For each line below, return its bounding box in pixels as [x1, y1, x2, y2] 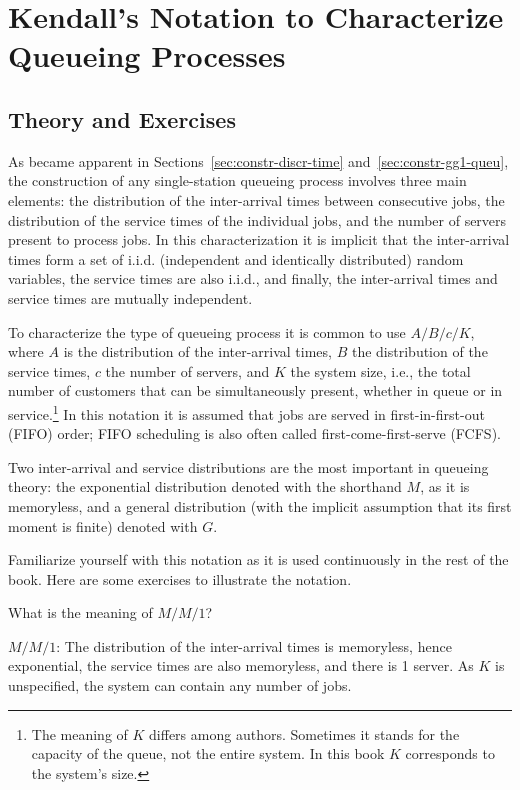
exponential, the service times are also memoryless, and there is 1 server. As [8, 655, 474, 676]
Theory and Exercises [8, 103, 236, 134]
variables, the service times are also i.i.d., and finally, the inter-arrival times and [8, 268, 498, 289]
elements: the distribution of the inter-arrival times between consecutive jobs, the [8, 189, 505, 210]
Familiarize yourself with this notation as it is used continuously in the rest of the [8, 549, 509, 570]
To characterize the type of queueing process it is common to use [8, 321, 406, 342]
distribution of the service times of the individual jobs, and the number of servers [8, 209, 507, 230]
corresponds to [405, 743, 495, 764]
